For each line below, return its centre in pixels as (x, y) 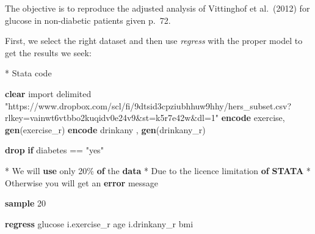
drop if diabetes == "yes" (54, 150)
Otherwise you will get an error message (82, 182)
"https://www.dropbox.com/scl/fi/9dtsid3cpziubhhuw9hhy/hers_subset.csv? (148, 105)
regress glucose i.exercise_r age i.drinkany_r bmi (99, 223)
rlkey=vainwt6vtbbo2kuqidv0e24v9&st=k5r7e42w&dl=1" (112, 118)
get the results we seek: (48, 52)
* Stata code (28, 73)
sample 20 (26, 203)
